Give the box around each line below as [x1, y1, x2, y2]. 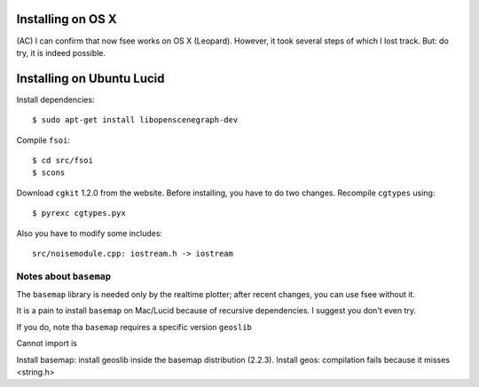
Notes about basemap [16, 270, 111, 282]
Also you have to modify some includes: [16, 227, 163, 239]
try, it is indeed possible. [16, 47, 106, 58]
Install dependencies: [16, 94, 95, 105]
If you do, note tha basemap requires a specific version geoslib [16, 321, 253, 332]
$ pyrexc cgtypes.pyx [32, 209, 126, 218]
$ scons [32, 168, 66, 178]
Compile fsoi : [16, 134, 71, 146]
